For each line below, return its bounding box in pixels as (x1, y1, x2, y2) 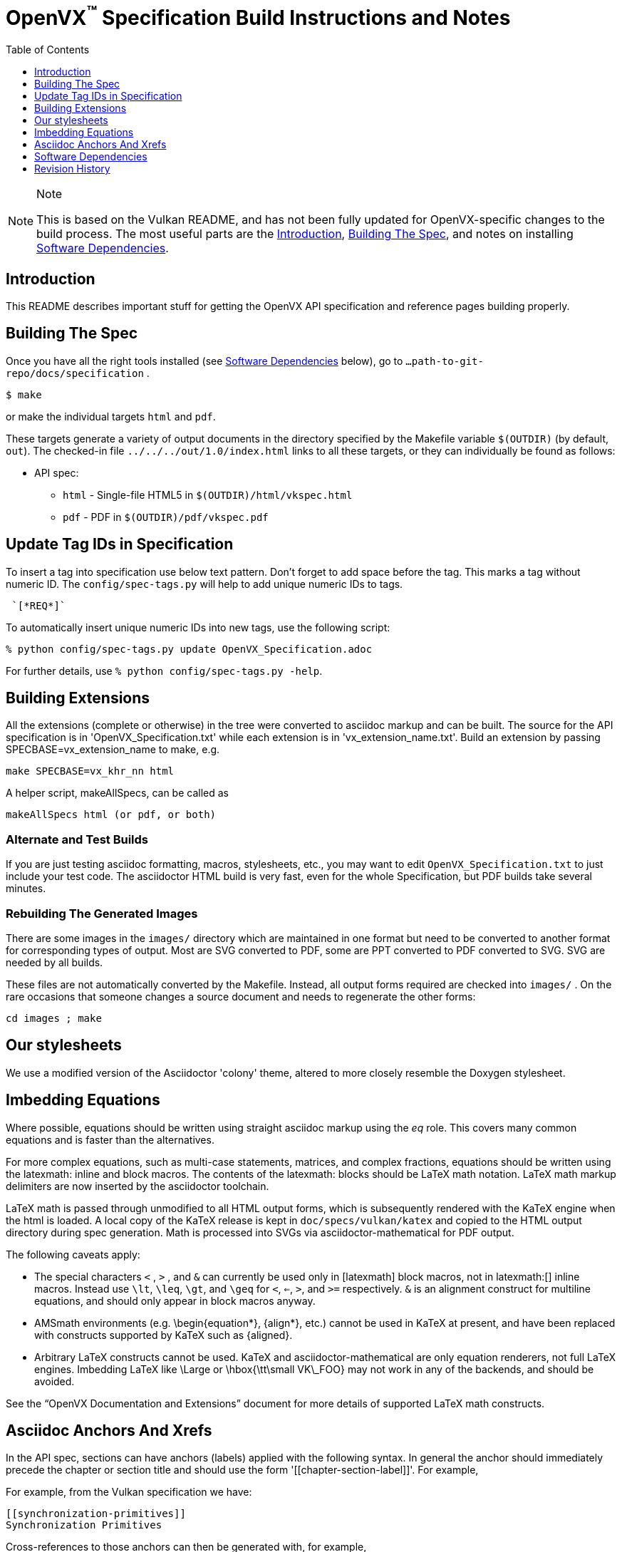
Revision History (34, 162, 110, 175)
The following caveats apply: (6, 1248, 140, 1261)
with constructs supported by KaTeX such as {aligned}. (34, 1328, 293, 1341)
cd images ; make (6, 1012, 102, 1024)
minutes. (6, 882, 46, 895)
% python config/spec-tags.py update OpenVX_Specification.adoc (6, 643, 373, 655)
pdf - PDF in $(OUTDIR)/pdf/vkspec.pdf (63, 510, 269, 523)
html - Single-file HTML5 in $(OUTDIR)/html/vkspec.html (63, 488, 353, 501)
